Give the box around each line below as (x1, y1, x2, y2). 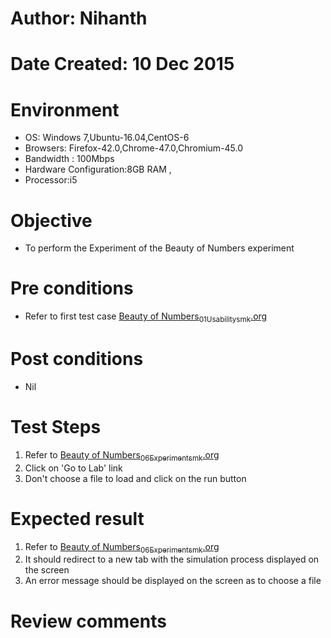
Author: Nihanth (10, 7, 148, 30)
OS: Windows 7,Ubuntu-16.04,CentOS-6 (24, 132, 190, 144)
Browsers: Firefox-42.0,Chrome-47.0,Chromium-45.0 (24, 142, 244, 154)
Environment (10, 98, 120, 121)
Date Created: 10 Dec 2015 (10, 53, 235, 76)
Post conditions (10, 348, 144, 371)
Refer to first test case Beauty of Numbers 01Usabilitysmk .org (24, 310, 268, 324)
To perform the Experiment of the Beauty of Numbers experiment (24, 242, 295, 254)
